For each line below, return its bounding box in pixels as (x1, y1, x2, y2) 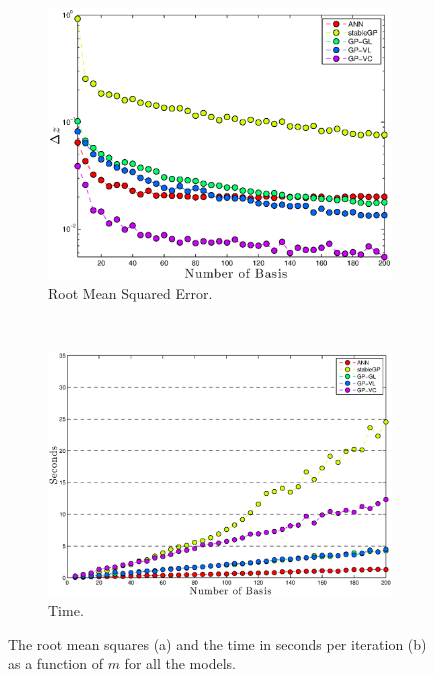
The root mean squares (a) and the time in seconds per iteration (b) (8, 633, 427, 654)
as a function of (8, 653, 103, 674)
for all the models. (124, 653, 236, 674)
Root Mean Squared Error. (48, 283, 213, 304)
